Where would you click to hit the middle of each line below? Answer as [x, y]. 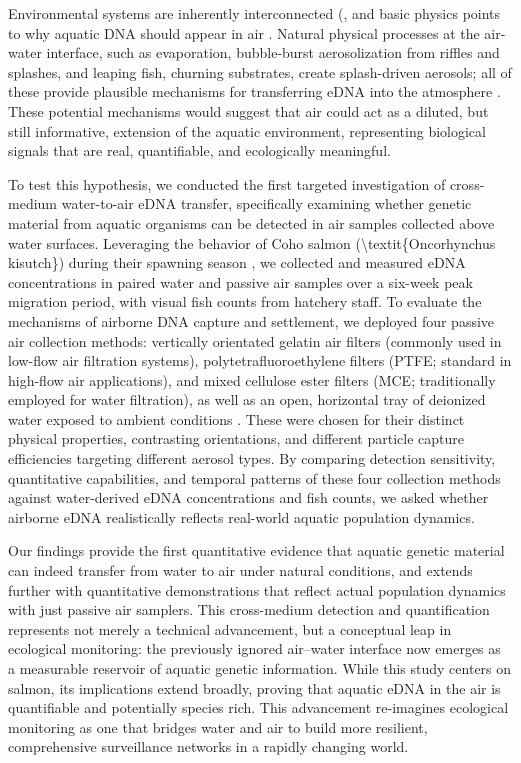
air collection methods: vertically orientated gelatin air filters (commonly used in [255, 340]
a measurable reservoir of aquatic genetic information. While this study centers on [260, 668]
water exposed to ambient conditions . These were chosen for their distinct [236, 418]
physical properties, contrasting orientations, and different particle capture [236, 438]
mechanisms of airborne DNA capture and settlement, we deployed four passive [251, 320]
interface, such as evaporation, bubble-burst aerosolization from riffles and [273, 52]
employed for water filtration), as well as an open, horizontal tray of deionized [247, 399]
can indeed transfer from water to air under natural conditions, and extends [240, 570]
